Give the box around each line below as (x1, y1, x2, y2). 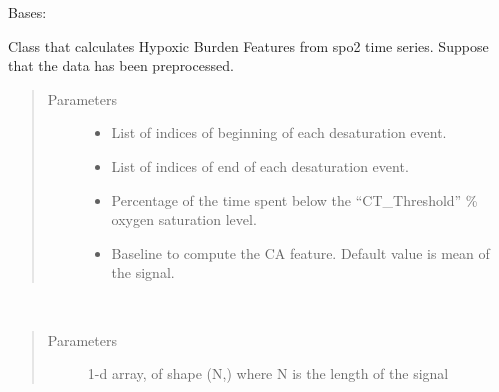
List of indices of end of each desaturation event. (111, 155, 409, 176)
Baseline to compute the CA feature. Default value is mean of (111, 242, 490, 263)
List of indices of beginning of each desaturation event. (111, 122, 447, 143)
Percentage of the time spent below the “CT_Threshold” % (111, 189, 478, 210)
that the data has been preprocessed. (8, 55, 234, 76)
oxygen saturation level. (111, 209, 257, 230)
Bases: (8, 2, 47, 22)
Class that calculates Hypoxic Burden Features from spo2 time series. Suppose (8, 35, 489, 56)
